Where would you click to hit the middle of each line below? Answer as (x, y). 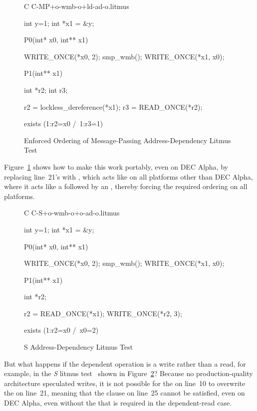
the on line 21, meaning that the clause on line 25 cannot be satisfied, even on (125, 393)
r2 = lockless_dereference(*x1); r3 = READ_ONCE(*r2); (113, 106)
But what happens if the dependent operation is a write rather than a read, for (125, 363)
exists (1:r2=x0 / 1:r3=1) (64, 123)
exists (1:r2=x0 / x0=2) (61, 330)
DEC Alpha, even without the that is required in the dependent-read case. (118, 403)
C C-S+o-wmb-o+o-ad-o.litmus (72, 213)
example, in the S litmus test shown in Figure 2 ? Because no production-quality (128, 373)
